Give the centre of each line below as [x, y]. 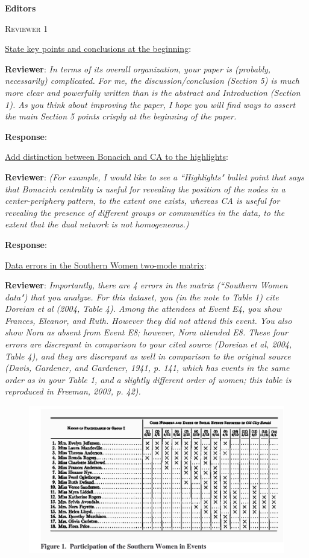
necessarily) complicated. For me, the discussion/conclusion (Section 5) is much [152, 81]
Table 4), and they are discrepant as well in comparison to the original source [148, 356]
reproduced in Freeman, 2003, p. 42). [73, 391]
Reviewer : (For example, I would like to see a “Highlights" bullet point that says [154, 176]
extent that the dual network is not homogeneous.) [97, 224]
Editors [20, 8]
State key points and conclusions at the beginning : [98, 49]
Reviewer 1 [27, 28]
